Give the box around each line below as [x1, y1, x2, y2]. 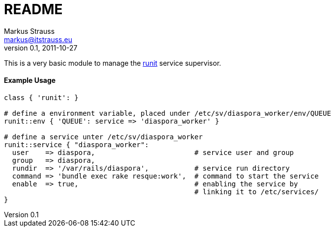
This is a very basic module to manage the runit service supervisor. [4, 58, 222, 67]
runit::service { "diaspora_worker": [4, 140, 149, 149]
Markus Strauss [4, 26, 55, 35]
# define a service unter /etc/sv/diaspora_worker [4, 132, 203, 141]
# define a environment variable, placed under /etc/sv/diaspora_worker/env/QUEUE [4, 109, 331, 117]
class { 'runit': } [4, 93, 79, 102]
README [4, 1, 63, 18]
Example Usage [4, 76, 56, 85]
